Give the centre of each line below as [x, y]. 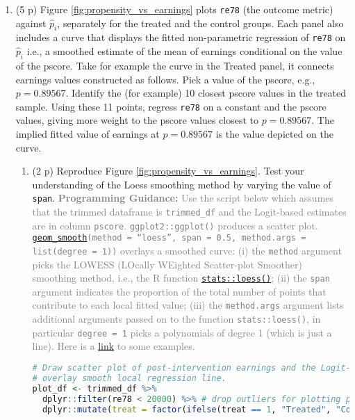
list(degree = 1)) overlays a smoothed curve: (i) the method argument [187, 250]
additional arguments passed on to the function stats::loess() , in [176, 319]
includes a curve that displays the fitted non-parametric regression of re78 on [181, 37]
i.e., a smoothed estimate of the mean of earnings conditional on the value [184, 51]
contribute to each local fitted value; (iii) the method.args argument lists [188, 305]
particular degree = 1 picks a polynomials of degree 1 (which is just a [182, 332]
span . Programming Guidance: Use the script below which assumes [183, 198]
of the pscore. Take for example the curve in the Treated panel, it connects [175, 65]
